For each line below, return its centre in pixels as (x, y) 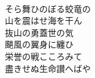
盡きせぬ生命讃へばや (48, 68)
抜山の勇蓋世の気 (39, 32)
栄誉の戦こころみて (44, 56)
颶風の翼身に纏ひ (39, 44)
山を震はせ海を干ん (44, 20)
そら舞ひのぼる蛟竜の (48, 8)
